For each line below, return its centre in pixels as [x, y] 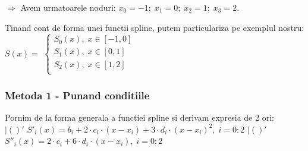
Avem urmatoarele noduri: [68, 7]
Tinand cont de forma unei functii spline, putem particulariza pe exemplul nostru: [155, 27]
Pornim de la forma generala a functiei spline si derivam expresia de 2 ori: [139, 117]
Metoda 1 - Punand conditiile [77, 95]
